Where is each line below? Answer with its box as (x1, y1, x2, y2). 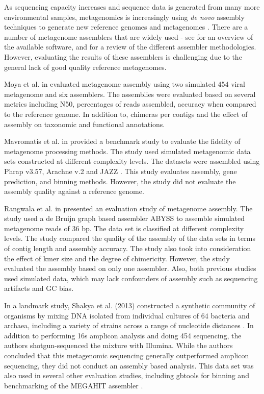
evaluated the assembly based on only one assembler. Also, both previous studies (4, 263, 256, 274)
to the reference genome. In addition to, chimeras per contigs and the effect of (4, 108, 248, 119)
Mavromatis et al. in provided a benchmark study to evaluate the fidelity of (4, 136, 241, 146)
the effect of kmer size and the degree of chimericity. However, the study (4, 253, 230, 263)
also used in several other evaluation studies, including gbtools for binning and (4, 370, 249, 381)
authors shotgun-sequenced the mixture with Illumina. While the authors (4, 340, 233, 351)
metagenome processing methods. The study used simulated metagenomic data (4, 145, 251, 156)
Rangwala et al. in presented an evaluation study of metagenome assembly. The (4, 203, 253, 213)
